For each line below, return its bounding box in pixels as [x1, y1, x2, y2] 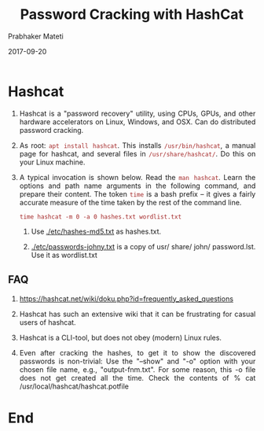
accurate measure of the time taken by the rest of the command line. [19, 197, 242, 207]
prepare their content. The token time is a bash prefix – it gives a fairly [19, 189, 256, 198]
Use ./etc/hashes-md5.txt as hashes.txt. [31, 227, 162, 236]
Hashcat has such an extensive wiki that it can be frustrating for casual [19, 309, 256, 319]
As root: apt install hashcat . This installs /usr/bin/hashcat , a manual [19, 140, 256, 150]
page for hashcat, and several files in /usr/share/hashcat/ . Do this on [19, 149, 256, 158]
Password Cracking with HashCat [20, 6, 244, 24]
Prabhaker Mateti [8, 31, 64, 41]
